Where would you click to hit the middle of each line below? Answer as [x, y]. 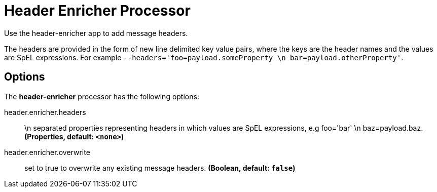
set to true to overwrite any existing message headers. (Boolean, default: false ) [160, 168]
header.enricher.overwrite [47, 152]
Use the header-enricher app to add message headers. [96, 33]
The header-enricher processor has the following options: [102, 96]
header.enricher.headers [45, 112]
